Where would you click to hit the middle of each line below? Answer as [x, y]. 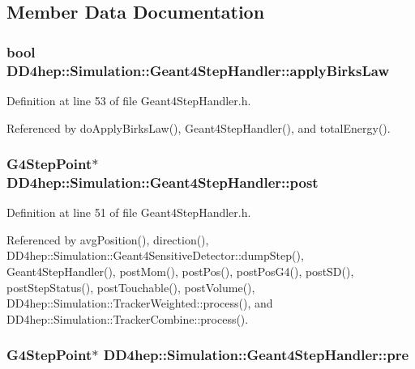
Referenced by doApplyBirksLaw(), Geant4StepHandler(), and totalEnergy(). [199, 127]
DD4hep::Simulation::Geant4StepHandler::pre [256, 355]
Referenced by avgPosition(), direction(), [108, 239]
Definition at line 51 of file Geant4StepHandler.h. [129, 212]
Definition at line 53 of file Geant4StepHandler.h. [129, 100]
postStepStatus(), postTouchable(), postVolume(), [131, 287]
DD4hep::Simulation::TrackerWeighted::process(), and [140, 303]
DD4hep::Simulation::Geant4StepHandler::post [163, 182]
